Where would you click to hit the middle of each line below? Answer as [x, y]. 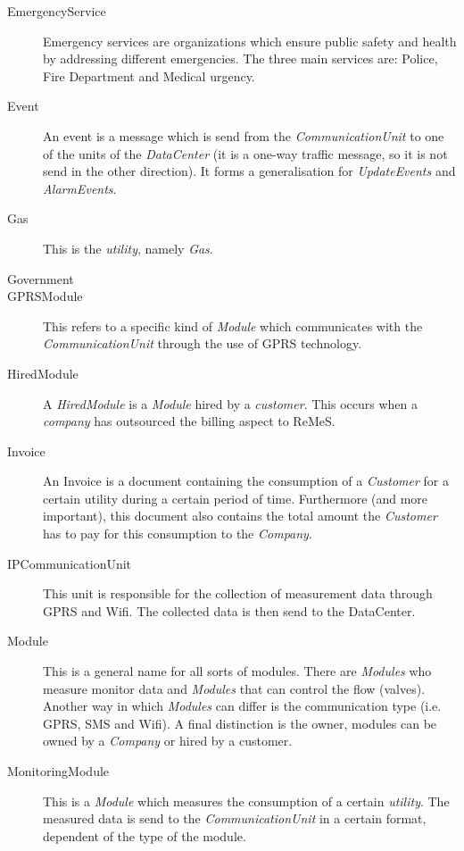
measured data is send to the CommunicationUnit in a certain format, [235, 818]
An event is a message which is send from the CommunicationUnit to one [244, 135]
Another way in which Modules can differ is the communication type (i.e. [242, 706]
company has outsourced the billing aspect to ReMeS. [189, 421]
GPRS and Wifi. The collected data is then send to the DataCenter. [229, 610]
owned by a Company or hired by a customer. [168, 741]
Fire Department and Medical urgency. [149, 75]
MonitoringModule [58, 771]
